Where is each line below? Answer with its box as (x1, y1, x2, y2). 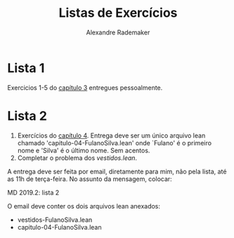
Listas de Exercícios (58, 5, 178, 21)
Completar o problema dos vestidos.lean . (17, 153, 138, 162)
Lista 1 (7, 60, 45, 76)
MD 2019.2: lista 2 (7, 188, 60, 197)
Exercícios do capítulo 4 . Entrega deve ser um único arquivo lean (17, 131, 206, 140)
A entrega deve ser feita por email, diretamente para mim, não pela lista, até (7, 167, 227, 176)
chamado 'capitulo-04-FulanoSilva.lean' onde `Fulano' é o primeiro (17, 138, 212, 147)
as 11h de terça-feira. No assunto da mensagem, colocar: (7, 174, 172, 183)
